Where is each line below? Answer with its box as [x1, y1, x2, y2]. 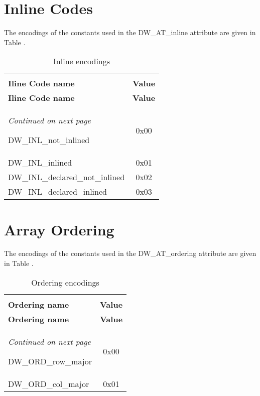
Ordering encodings [31, 276, 99, 288]
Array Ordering [4, 219, 114, 239]
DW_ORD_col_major [8, 377, 89, 389]
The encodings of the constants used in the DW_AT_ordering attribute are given [4, 248, 256, 258]
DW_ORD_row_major [8, 355, 92, 367]
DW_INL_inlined [8, 157, 72, 169]
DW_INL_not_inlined [8, 134, 90, 146]
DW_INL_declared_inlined [8, 186, 107, 198]
